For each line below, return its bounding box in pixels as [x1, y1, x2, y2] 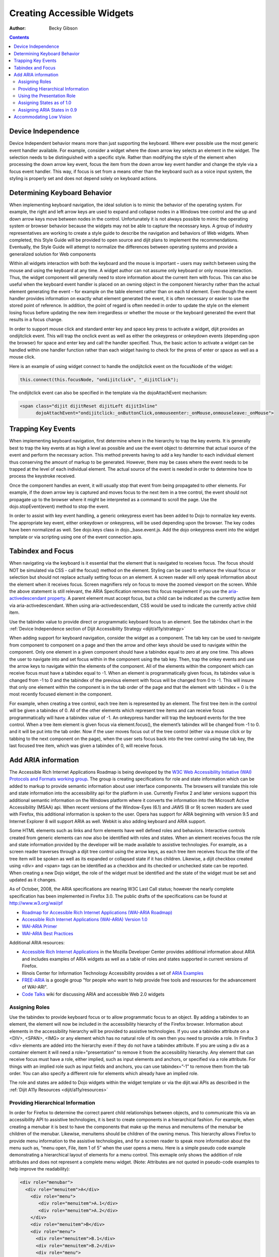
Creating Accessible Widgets [9, 8, 134, 19]
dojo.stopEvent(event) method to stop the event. [9, 503, 110, 509]
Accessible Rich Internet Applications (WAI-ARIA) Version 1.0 [22, 916, 148, 922]
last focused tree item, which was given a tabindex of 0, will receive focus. [9, 743, 164, 749]
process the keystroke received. [9, 473, 76, 479]
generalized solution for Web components [9, 251, 96, 257]
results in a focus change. [9, 317, 63, 323]
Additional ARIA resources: [9, 940, 65, 946]
